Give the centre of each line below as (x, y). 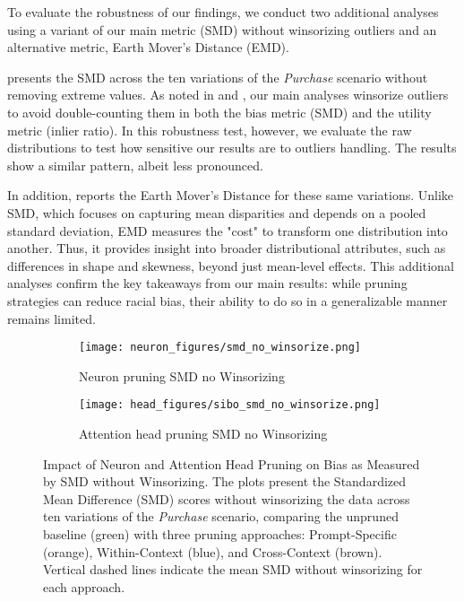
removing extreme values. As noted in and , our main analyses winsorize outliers (228, 95)
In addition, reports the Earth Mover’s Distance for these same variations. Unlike (231, 195)
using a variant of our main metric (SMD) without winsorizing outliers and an (222, 29)
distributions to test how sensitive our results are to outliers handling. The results (232, 148)
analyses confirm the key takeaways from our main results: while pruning (207, 283)
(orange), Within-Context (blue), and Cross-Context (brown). (213, 551)
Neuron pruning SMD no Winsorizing (182, 375)
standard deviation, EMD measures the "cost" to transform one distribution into (228, 230)
